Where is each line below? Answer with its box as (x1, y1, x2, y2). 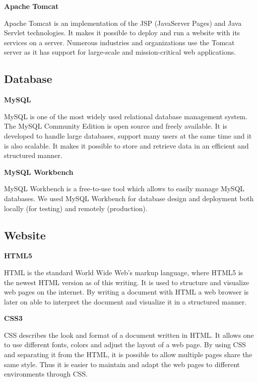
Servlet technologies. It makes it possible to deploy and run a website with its (4, 27, 240, 38)
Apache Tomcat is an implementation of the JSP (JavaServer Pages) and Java (4, 17, 242, 28)
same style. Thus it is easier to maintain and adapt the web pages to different (4, 359, 240, 369)
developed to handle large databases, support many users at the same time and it (4, 130, 252, 141)
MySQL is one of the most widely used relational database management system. (4, 111, 248, 121)
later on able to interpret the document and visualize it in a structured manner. (4, 296, 247, 306)
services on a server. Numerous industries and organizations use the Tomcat (4, 37, 235, 47)
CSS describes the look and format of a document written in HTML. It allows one (4, 329, 254, 340)
